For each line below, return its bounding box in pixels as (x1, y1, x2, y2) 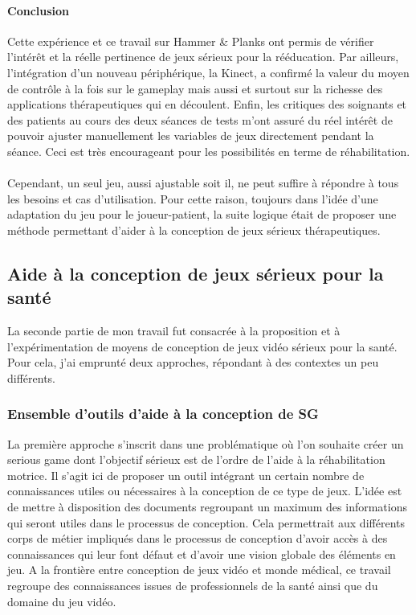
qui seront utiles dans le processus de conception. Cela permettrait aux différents (7, 514, 405, 531)
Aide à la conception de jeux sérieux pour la (7, 260, 384, 285)
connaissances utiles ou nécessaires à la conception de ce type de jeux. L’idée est (7, 482, 402, 499)
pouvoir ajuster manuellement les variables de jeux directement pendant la (7, 127, 374, 144)
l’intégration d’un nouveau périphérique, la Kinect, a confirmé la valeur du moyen (7, 64, 410, 80)
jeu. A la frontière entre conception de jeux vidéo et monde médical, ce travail (7, 561, 391, 578)
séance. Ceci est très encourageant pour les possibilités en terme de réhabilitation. (7, 142, 410, 159)
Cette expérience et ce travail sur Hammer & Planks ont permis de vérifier (7, 32, 374, 49)
